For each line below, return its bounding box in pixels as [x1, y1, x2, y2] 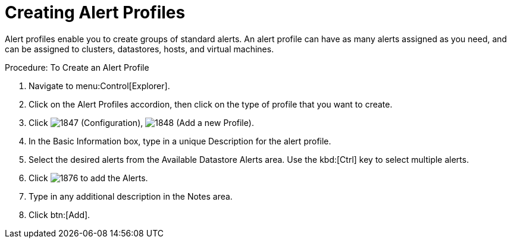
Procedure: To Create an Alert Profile [5, 62, 149, 72]
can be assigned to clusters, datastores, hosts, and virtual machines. [5, 43, 274, 54]
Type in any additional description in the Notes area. [29, 191, 233, 201]
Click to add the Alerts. [29, 172, 148, 183]
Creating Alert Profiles [5, 2, 186, 23]
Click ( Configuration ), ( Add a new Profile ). [29, 117, 254, 128]
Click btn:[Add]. [29, 209, 90, 220]
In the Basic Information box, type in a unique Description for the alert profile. [29, 135, 331, 146]
